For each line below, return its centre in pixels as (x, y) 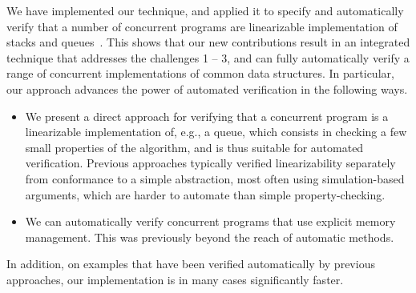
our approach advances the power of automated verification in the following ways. (207, 88)
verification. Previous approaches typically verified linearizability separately (210, 163)
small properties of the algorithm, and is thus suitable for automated (194, 147)
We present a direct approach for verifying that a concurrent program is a (207, 116)
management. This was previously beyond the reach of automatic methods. (210, 237)
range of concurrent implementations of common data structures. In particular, (200, 73)
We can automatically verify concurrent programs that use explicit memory (210, 221)
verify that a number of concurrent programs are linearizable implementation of (202, 26)
